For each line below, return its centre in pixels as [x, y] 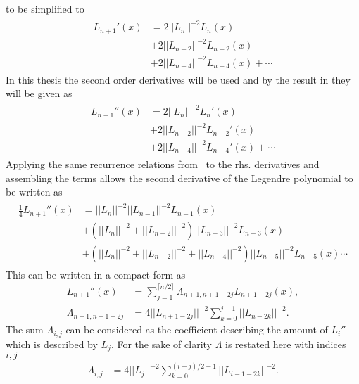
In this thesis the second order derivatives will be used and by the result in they [178, 79]
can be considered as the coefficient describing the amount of [197, 329]
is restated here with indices [286, 344]
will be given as [39, 93]
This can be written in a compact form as [96, 274]
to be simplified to [45, 8]
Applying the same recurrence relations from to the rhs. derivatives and [163, 164]
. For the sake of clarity [161, 344]
